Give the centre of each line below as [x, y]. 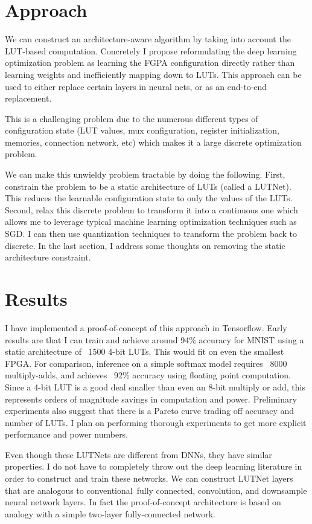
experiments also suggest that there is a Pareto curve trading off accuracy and [150, 411]
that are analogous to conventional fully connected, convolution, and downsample [156, 490]
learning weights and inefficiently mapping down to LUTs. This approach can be [153, 74]
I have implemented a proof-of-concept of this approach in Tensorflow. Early [146, 327]
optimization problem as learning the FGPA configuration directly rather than [150, 63]
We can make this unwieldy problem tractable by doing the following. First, [145, 174]
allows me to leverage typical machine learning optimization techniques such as [151, 222]
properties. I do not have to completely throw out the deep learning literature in [154, 466]
